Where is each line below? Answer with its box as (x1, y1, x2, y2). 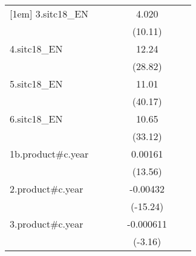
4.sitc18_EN (10, 42, 63, 56)
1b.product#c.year (10, 147, 89, 161)
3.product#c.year (10, 217, 83, 231)
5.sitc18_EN (10, 77, 63, 91)
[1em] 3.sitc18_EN (10, 7, 89, 21)
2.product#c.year (10, 182, 83, 196)
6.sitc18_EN (10, 112, 63, 126)
